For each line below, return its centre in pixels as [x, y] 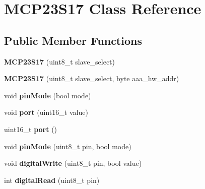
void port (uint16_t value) [46, 112]
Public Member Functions [73, 40]
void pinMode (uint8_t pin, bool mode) [68, 146]
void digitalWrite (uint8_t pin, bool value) [73, 163]
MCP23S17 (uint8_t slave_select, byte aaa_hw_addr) [92, 78]
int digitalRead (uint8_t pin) [52, 180]
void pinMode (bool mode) [48, 95]
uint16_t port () [31, 129]
